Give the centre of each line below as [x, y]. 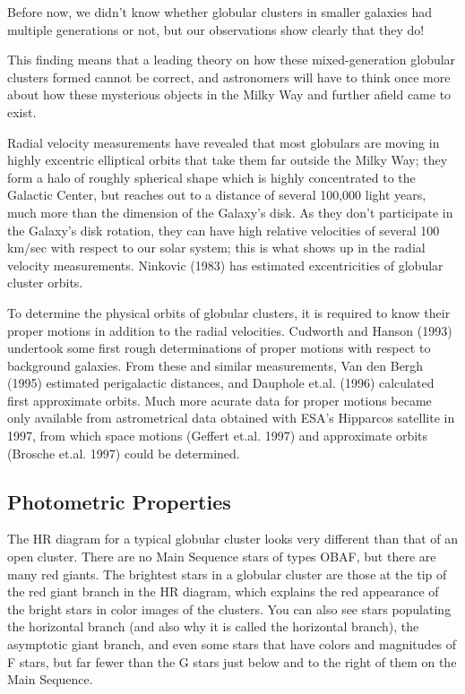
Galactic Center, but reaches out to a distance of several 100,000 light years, [217, 195]
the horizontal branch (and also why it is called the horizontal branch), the [213, 626]
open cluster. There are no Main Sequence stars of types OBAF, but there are [222, 557]
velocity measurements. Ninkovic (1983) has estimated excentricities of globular [225, 265]
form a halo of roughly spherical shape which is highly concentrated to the [211, 177]
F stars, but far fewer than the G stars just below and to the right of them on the [232, 661]
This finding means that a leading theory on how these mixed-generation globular [232, 60]
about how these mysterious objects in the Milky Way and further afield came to [229, 94]
